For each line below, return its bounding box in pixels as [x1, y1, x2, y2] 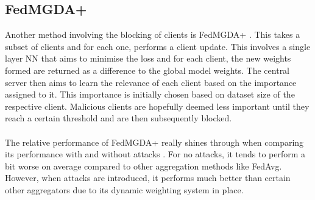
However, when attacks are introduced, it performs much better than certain [5, 171, 291, 184]
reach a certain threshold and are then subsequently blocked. [5, 112, 232, 124]
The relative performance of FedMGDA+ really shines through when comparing [5, 135, 304, 148]
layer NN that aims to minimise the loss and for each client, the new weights [5, 52, 291, 65]
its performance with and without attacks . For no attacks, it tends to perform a [5, 148, 306, 160]
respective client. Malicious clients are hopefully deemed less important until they [5, 99, 310, 112]
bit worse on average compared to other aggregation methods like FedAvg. [5, 159, 282, 172]
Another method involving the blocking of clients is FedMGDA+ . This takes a [5, 28, 300, 41]
